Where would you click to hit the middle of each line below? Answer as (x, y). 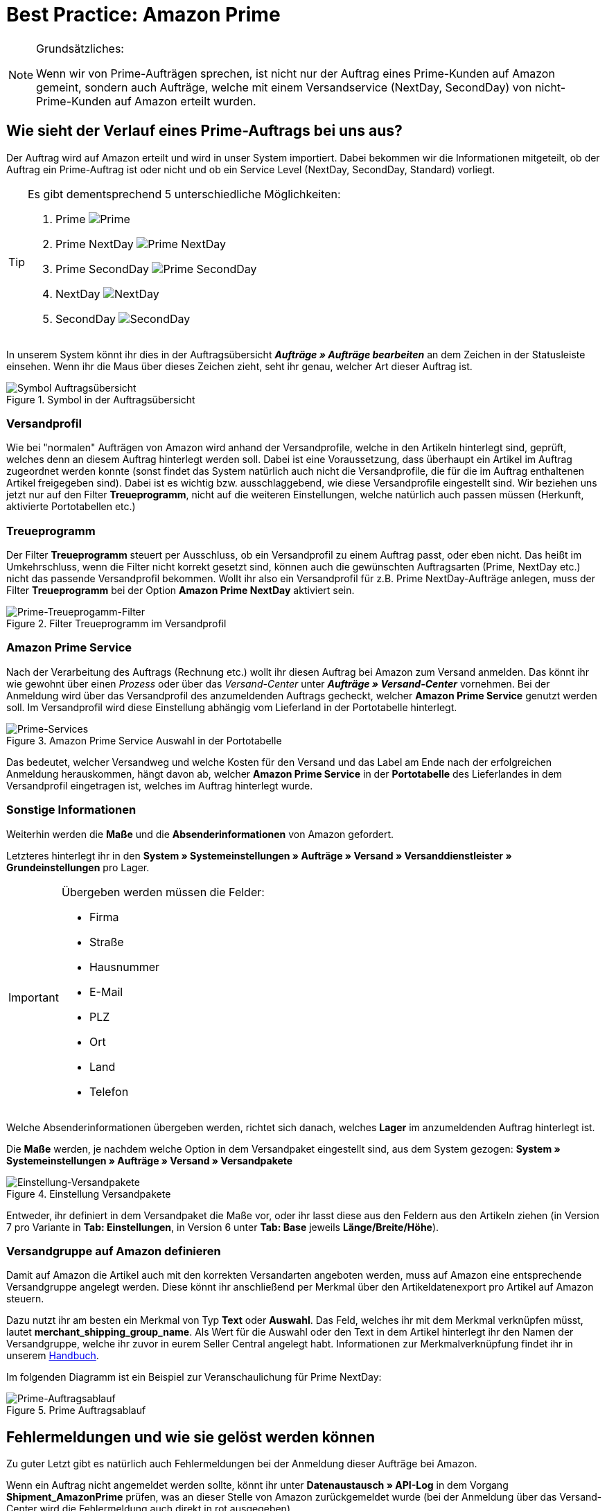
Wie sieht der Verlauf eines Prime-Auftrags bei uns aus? (204, 131)
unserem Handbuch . (53, 1356)
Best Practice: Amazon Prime (143, 15)
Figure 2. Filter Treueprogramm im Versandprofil (116, 624)
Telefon (109, 1091)
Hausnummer (124, 967)
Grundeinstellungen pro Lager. (78, 867)
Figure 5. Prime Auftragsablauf (76, 1410)
